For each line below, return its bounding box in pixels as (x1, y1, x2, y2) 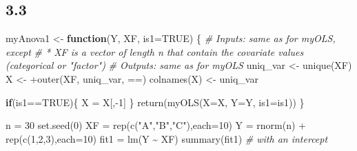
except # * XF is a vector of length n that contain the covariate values (6, 44, 304, 59)
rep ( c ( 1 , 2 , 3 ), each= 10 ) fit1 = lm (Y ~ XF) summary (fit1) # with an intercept (6, 131, 328, 145)
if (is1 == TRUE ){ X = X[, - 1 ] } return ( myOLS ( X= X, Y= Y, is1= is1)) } (6, 94, 305, 109)
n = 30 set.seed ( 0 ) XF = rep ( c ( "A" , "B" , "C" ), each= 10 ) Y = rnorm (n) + (6, 118, 306, 132)
